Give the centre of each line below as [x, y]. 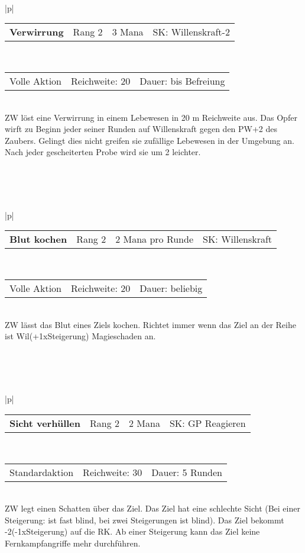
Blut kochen [38, 239]
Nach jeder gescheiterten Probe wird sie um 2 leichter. [103, 152]
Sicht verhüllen [45, 423]
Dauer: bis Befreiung [182, 81]
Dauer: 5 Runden [187, 472]
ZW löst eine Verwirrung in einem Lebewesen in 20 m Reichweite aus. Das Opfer [151, 117]
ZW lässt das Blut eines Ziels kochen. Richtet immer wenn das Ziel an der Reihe [150, 324]
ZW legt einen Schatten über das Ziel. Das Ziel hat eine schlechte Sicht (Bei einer [152, 508]
